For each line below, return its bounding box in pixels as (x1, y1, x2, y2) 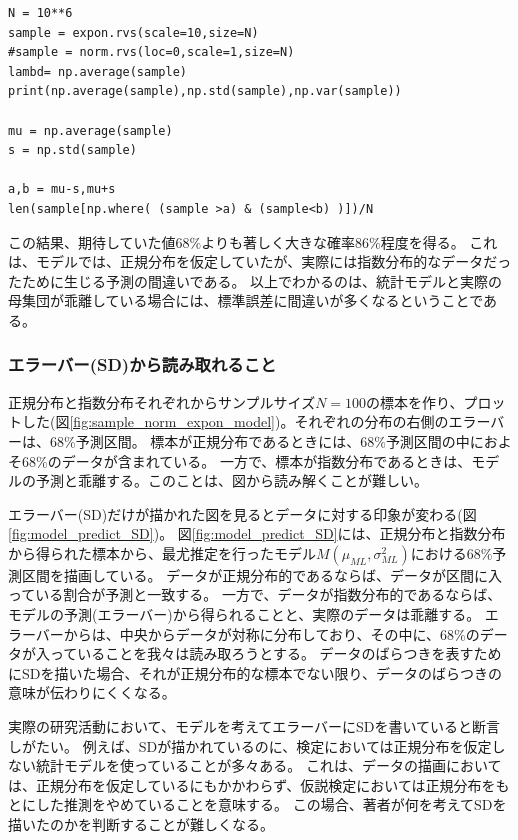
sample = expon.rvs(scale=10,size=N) (8, 25, 259, 40)
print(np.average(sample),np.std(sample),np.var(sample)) (8, 84, 402, 99)
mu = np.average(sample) (8, 123, 173, 138)
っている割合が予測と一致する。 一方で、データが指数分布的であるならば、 (8, 584, 502, 605)
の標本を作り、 (366, 391, 464, 412)
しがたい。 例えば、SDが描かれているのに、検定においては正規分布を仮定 (8, 735, 492, 756)
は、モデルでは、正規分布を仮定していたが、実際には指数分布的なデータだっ (8, 251, 512, 272)
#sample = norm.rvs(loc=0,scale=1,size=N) (8, 45, 295, 60)
